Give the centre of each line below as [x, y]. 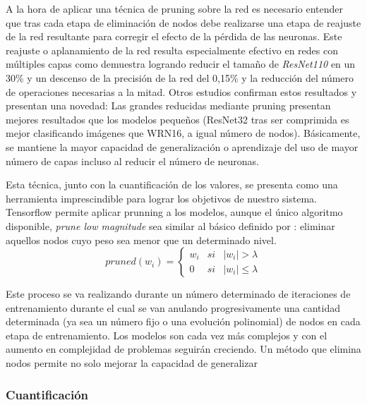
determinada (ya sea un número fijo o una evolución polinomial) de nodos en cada [183, 321]
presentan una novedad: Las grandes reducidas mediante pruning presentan [168, 105]
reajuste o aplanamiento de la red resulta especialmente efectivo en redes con [172, 50]
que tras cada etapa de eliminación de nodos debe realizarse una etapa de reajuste [183, 22]
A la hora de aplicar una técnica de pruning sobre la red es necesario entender [175, 8]
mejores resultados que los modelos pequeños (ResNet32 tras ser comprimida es [178, 119]
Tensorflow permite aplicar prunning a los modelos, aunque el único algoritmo [174, 212]
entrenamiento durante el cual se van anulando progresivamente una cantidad [173, 307]
